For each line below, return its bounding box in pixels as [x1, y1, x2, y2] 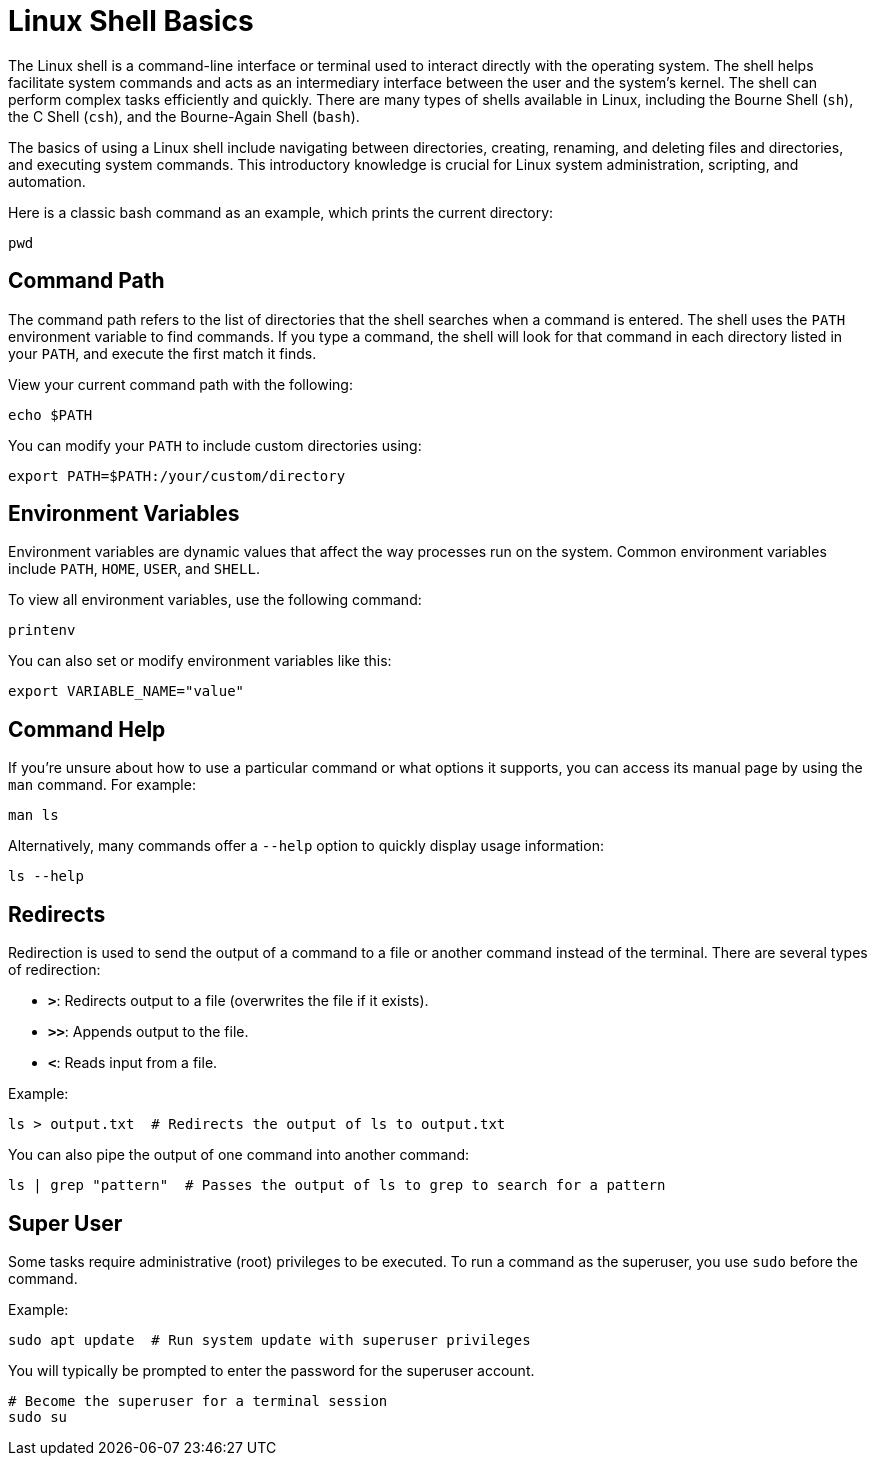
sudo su [8, 1408, 68, 1425]
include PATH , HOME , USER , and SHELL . [8, 560, 260, 578]
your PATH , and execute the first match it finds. [8, 344, 317, 362]
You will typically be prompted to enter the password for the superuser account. [8, 1361, 535, 1379]
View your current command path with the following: [8, 375, 353, 393]
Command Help [8, 716, 166, 742]
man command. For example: [8, 776, 196, 794]
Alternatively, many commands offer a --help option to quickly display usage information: [8, 837, 604, 855]
